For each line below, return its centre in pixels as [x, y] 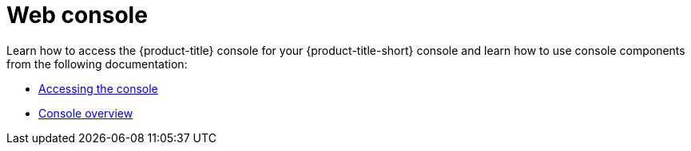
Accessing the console [98, 88]
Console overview [86, 113]
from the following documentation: [97, 64]
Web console [77, 15]
